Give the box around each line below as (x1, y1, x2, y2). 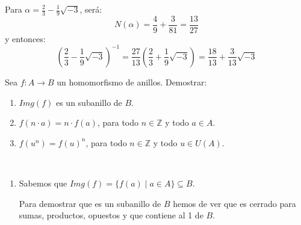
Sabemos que (19, 176, 67, 189)
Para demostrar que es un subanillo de (19, 197, 161, 209)
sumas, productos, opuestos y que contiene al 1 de (19, 209, 203, 221)
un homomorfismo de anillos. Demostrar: (57, 75, 207, 88)
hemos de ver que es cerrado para (173, 197, 296, 209)
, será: (79, 3, 102, 15)
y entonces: (5, 32, 46, 45)
